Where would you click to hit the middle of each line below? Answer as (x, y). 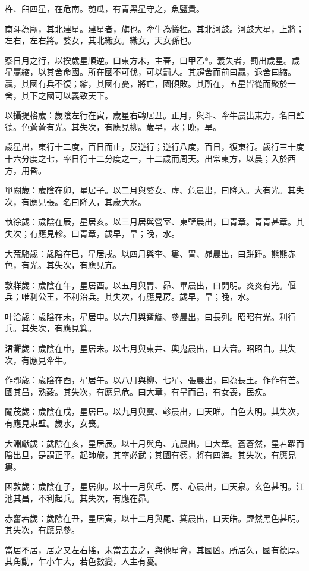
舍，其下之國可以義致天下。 (59, 95)
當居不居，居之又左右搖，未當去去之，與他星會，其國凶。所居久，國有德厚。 (154, 549)
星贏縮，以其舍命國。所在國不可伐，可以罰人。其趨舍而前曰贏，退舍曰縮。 (150, 72)
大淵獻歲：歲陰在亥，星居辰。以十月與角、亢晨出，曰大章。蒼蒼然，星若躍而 (154, 443)
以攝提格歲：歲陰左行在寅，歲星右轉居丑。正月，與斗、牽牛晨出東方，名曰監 (154, 115)
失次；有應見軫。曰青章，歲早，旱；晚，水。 (92, 233)
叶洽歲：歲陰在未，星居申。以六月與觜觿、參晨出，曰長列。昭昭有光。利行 (150, 316)
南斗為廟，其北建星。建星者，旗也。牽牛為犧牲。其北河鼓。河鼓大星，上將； (154, 28)
